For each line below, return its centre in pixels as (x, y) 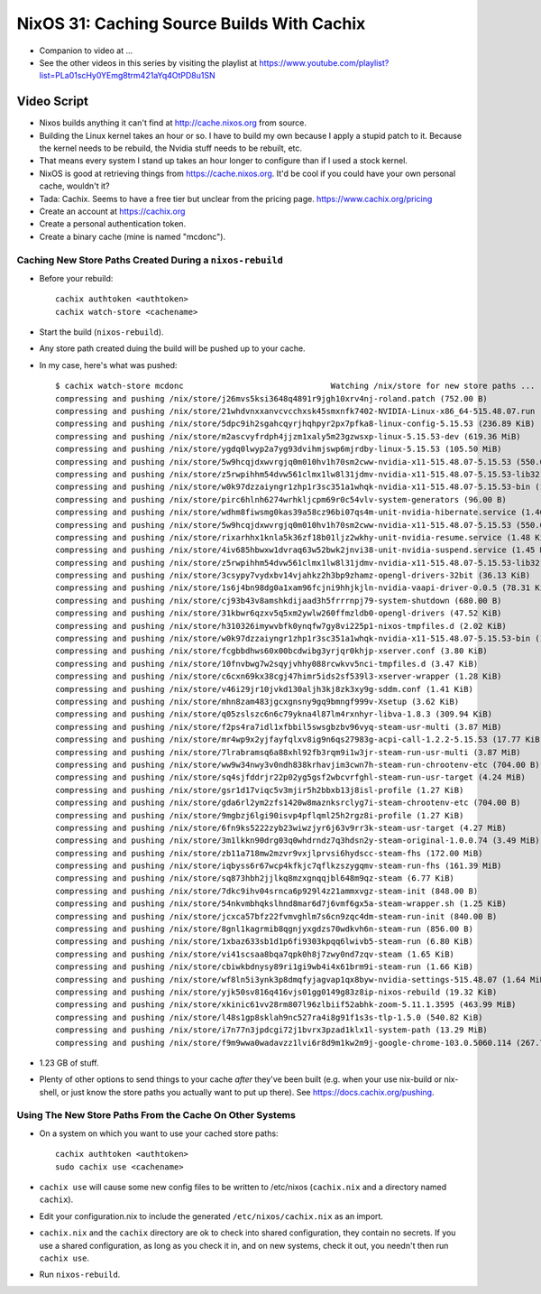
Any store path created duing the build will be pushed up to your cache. (172, 348)
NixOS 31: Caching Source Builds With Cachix (191, 23)
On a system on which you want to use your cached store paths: (159, 1133)
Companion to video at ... (86, 51)
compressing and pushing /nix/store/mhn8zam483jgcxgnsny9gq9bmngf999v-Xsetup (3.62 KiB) (257, 702)
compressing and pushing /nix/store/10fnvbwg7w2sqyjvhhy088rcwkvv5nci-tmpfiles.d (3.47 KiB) (267, 664)
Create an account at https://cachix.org (112, 211)
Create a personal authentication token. (113, 224)
